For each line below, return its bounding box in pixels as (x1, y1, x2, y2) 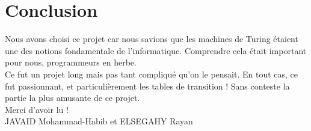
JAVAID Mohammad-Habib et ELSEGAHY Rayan (5, 115, 193, 127)
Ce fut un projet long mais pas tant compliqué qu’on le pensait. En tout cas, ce (5, 67, 298, 80)
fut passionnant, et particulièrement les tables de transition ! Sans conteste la (5, 79, 290, 92)
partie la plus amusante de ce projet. (5, 91, 140, 104)
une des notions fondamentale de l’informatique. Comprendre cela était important (5, 44, 307, 56)
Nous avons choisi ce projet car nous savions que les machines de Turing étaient (5, 32, 298, 45)
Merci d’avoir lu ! (5, 103, 69, 115)
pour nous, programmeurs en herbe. (5, 56, 137, 69)
